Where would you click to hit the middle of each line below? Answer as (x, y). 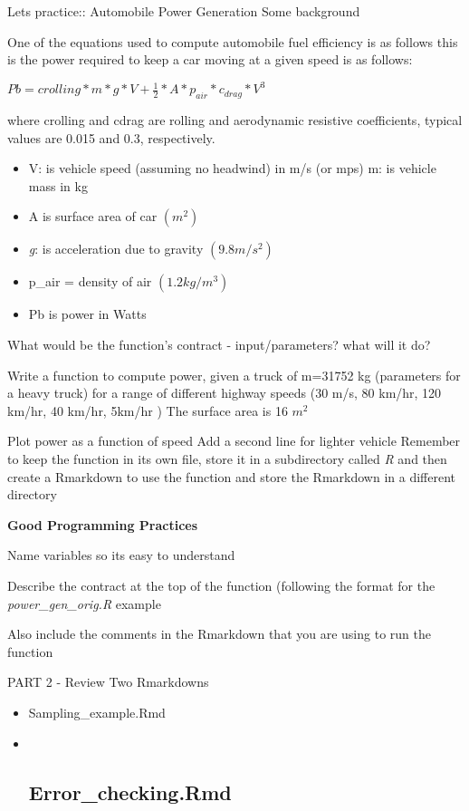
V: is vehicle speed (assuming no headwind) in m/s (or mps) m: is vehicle (232, 168)
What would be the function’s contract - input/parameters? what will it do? (219, 345)
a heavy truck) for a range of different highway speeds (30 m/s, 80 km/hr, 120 (225, 393)
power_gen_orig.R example (84, 603)
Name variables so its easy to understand (121, 555)
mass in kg (58, 185)
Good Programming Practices (103, 524)
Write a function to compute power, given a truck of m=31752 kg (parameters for (234, 375)
